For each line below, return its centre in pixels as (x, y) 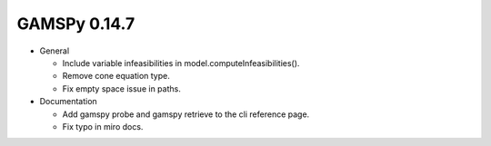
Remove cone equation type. (116, 76)
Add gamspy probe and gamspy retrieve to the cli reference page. (186, 114)
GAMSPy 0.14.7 (76, 24)
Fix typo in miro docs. (103, 126)
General (55, 51)
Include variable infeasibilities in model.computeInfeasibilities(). (181, 63)
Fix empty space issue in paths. (121, 88)
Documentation (68, 102)
